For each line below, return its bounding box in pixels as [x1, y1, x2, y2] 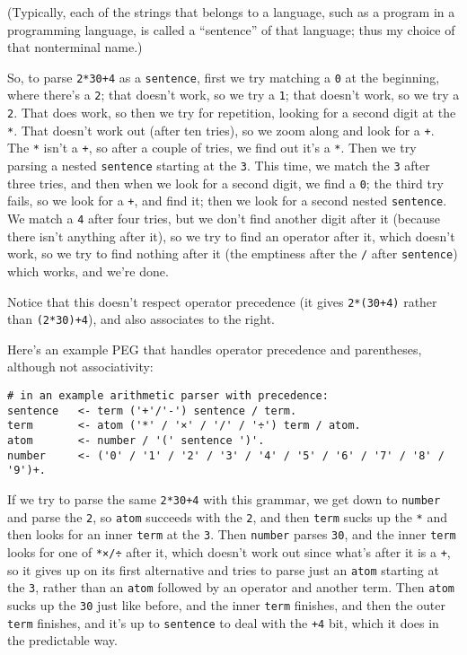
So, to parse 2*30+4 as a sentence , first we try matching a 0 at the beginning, [7, 67, 440, 86]
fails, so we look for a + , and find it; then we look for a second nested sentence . [7, 191, 447, 210]
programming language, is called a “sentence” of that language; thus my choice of [7, 20, 455, 39]
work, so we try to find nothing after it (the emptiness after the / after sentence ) [7, 244, 458, 263]
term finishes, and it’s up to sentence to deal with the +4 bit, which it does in [7, 613, 439, 632]
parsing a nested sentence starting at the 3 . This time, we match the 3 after [7, 156, 430, 175]
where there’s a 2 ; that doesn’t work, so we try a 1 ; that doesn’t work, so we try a [7, 85, 460, 104]
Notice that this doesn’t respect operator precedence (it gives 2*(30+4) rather [7, 292, 437, 310]
